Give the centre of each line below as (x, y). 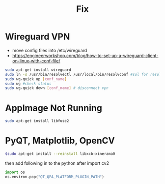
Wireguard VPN (38, 37)
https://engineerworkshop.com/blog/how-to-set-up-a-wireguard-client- (85, 56)
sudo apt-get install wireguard (38, 70)
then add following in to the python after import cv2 (57, 163)
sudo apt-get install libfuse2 (37, 121)
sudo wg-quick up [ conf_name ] (36, 79)
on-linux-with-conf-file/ (36, 61)
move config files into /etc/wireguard (50, 50)
